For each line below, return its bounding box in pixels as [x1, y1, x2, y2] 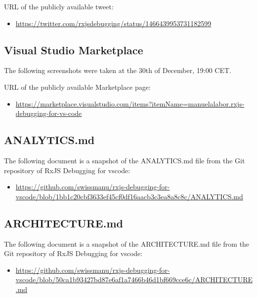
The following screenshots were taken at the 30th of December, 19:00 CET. [4, 65, 231, 75]
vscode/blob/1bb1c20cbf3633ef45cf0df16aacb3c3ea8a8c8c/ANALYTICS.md [15, 191, 243, 201]
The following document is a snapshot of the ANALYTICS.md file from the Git [4, 155, 245, 165]
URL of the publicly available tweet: [4, 1, 114, 11]
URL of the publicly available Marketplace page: [4, 81, 151, 92]
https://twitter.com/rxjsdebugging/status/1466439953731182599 [15, 18, 212, 28]
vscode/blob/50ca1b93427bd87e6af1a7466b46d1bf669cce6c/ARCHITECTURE [15, 274, 253, 285]
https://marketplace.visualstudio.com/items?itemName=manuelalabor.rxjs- [15, 98, 245, 109]
